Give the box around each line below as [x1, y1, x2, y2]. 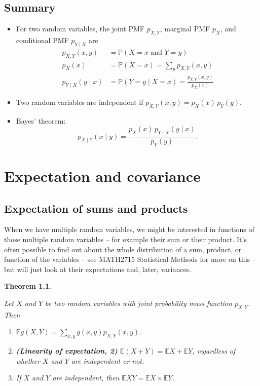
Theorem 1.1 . [4, 281, 51, 291]
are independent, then [52, 372, 120, 383]
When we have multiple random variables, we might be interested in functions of [4, 224, 254, 235]
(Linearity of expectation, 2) [16, 345, 118, 356]
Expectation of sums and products [4, 200, 188, 216]
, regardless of [192, 345, 236, 356]
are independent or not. [71, 355, 144, 366]
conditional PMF [16, 35, 69, 45]
